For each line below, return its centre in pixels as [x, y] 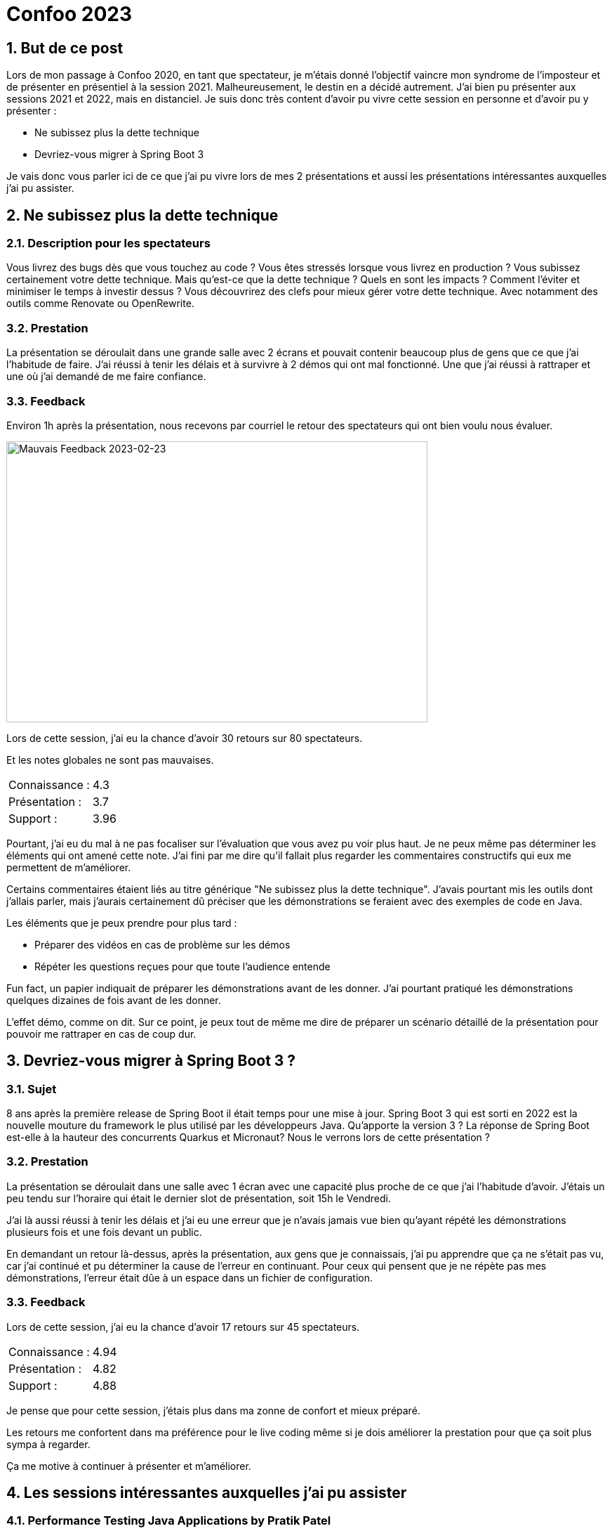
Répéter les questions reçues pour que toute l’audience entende [182, 966]
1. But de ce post [65, 48]
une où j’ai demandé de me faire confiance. [106, 377]
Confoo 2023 [69, 14]
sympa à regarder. [48, 1444]
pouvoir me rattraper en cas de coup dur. [101, 1034]
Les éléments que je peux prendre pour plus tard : [122, 923]
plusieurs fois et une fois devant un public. [104, 1232]
